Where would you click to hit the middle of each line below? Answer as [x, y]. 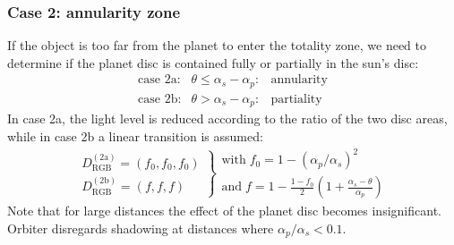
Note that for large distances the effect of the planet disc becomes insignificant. [224, 211]
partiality [296, 99]
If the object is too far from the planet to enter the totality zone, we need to [217, 45]
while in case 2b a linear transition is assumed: [135, 135]
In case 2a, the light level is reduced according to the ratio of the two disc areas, [227, 118]
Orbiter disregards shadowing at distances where [141, 228]
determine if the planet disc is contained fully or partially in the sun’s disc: [213, 62]
